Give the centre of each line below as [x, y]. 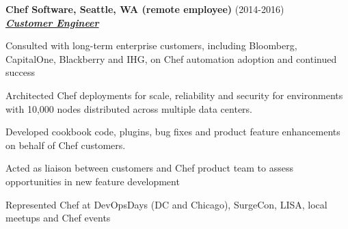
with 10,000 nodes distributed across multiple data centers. [129, 108]
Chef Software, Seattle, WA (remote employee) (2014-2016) [145, 9]
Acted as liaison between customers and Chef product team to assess [150, 168]
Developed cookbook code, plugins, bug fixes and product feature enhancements [173, 132]
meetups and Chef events [58, 218]
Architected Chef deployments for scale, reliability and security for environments [174, 95]
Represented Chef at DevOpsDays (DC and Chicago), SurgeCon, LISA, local [166, 204]
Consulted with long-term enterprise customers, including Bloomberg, [151, 45]
